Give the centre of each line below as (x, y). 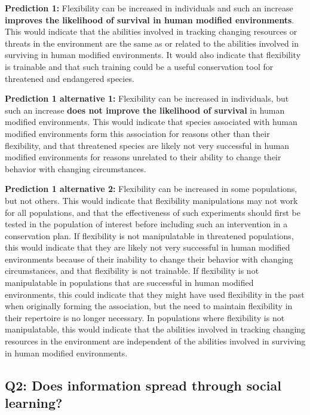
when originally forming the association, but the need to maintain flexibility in (149, 306)
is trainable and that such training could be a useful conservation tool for (139, 66)
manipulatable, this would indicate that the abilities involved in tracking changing (155, 329)
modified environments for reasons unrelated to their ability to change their (143, 157)
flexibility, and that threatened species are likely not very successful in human (147, 145)
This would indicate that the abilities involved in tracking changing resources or (151, 31)
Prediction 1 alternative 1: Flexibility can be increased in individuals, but (147, 98)
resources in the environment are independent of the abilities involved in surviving (155, 341)
